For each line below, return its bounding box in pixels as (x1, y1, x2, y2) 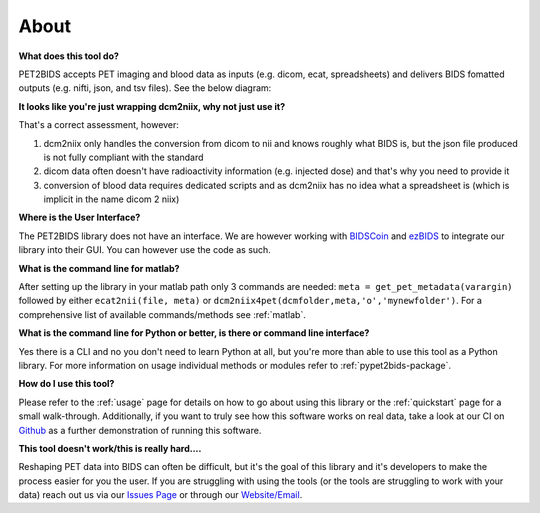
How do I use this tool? (18, 378, 115, 390)
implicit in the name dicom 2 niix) (43, 193, 180, 205)
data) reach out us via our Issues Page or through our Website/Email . (18, 489, 303, 501)
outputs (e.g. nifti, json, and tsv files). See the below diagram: (18, 82, 272, 94)
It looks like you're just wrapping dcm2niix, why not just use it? (18, 100, 286, 112)
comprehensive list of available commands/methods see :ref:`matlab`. (18, 308, 307, 320)
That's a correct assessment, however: (18, 119, 180, 131)
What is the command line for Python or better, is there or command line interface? (18, 327, 370, 339)
